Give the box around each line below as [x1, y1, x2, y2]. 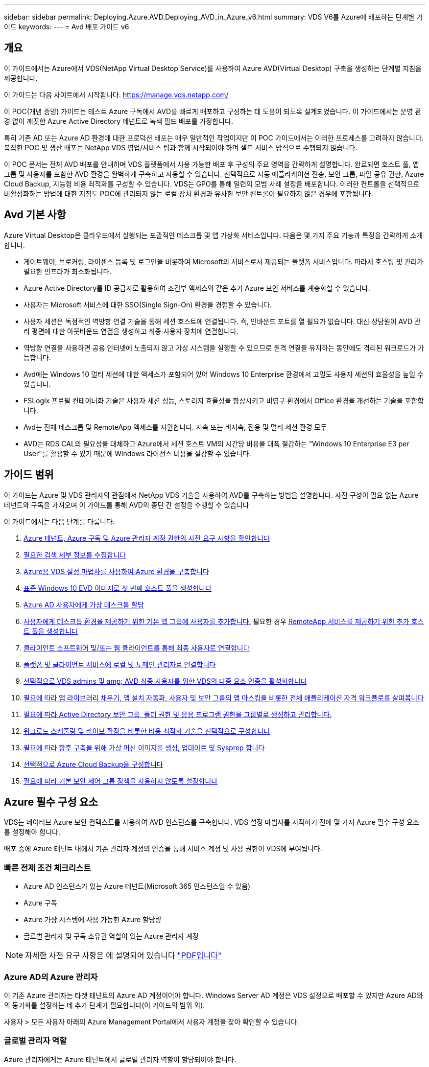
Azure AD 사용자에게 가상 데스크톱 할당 [24, 600, 144, 609]
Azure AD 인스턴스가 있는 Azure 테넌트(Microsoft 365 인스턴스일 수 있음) [24, 882, 251, 891]
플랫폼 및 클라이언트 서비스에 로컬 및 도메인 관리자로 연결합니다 [24, 660, 216, 669]
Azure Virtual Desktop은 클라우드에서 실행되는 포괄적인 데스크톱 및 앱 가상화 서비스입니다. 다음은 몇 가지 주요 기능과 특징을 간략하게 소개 [4, 231, 423, 239]
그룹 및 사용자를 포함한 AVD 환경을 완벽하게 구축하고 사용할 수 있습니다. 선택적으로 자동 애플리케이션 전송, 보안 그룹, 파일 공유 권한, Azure [4, 169, 424, 178]
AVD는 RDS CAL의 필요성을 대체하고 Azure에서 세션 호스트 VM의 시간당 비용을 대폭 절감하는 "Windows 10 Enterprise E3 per [24, 439, 409, 448]
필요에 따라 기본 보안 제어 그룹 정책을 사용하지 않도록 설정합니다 [24, 776, 218, 785]
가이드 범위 [4, 468, 54, 481]
